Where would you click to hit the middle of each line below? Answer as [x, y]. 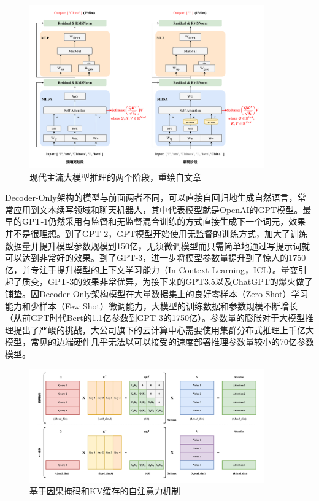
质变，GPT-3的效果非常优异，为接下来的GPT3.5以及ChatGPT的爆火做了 [167, 282]
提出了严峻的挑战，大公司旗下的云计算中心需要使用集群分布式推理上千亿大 [163, 329]
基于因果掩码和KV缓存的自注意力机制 [105, 491]
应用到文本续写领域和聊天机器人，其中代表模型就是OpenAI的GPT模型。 [158, 209]
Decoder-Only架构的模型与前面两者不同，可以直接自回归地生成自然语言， [151, 197]
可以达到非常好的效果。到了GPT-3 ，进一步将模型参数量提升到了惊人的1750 [156, 258]
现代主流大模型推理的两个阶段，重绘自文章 [115, 177]
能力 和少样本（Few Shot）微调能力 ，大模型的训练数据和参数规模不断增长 [151, 305]
